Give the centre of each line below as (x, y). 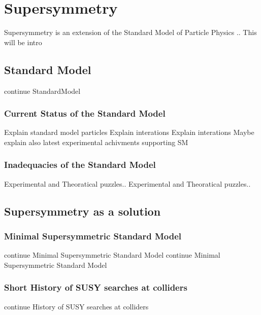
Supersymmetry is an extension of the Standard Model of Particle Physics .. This (130, 32)
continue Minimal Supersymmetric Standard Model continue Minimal (112, 255)
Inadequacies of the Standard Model (80, 165)
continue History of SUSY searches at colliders (76, 306)
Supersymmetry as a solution (83, 211)
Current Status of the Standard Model (85, 113)
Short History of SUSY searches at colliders (96, 287)
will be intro (23, 42)
